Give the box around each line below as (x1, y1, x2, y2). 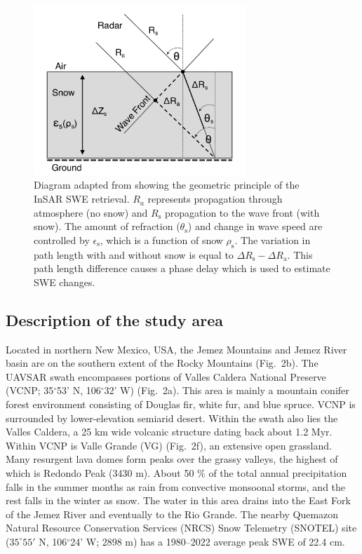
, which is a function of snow (100, 232, 223, 247)
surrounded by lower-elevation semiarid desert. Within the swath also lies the (6, 410, 338, 425)
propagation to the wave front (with (164, 205, 320, 219)
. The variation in (234, 232, 311, 247)
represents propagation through (147, 191, 283, 206)
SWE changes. (34, 274, 95, 289)
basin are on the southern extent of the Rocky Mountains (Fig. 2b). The (6, 356, 319, 370)
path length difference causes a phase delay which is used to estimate (34, 261, 330, 276)
